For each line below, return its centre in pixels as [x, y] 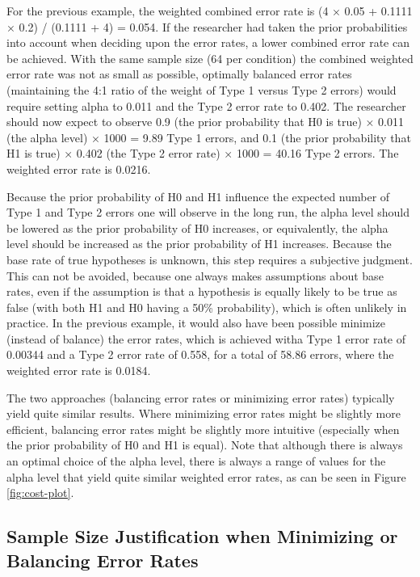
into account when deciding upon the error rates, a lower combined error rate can [208, 42]
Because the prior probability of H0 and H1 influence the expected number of [198, 196]
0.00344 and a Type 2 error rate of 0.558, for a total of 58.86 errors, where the [200, 354]
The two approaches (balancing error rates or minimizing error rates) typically [201, 397]
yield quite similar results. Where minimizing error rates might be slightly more [204, 413]
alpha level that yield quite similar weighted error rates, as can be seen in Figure [206, 476]
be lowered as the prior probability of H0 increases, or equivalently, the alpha [197, 227]
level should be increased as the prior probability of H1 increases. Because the [199, 244]
